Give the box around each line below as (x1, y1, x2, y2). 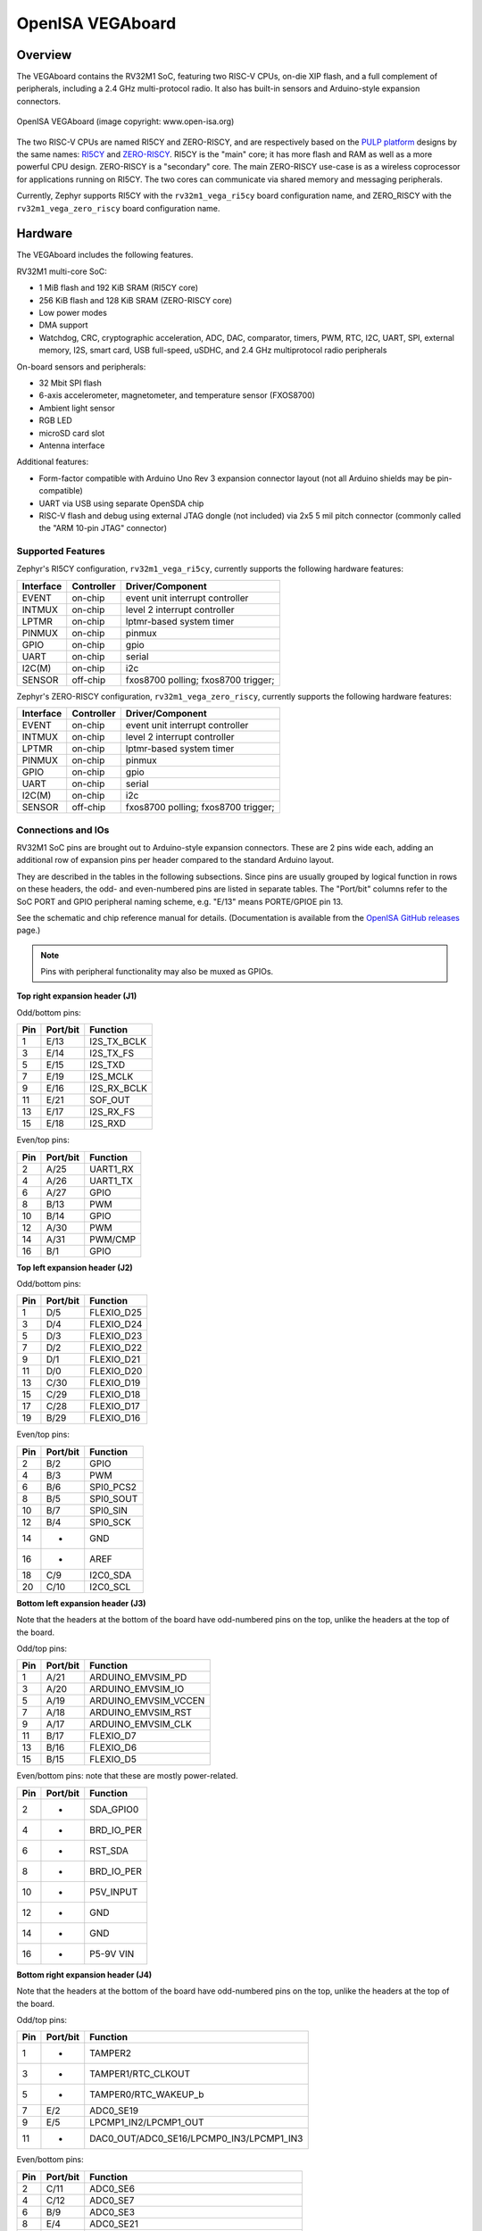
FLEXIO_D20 (89, 1365, 143, 1378)
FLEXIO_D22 (89, 1341, 143, 1354)
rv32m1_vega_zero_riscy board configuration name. (16, 203, 220, 213)
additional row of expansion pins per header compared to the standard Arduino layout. (16, 855, 335, 866)
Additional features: (16, 456, 89, 468)
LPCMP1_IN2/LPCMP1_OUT (89, 2116, 204, 2128)
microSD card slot (38, 427, 105, 438)
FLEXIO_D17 (89, 1400, 140, 1413)
